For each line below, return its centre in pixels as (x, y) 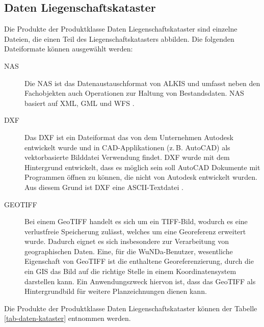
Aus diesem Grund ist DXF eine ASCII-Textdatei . (104, 187)
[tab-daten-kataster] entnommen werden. (68, 318)
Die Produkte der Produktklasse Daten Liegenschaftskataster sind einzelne (121, 29)
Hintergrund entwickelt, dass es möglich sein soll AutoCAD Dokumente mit (142, 167)
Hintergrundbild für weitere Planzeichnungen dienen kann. (116, 291)
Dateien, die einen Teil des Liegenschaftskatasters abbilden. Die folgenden (119, 38)
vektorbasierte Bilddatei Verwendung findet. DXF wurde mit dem (127, 157)
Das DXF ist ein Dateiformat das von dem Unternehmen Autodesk (129, 137)
